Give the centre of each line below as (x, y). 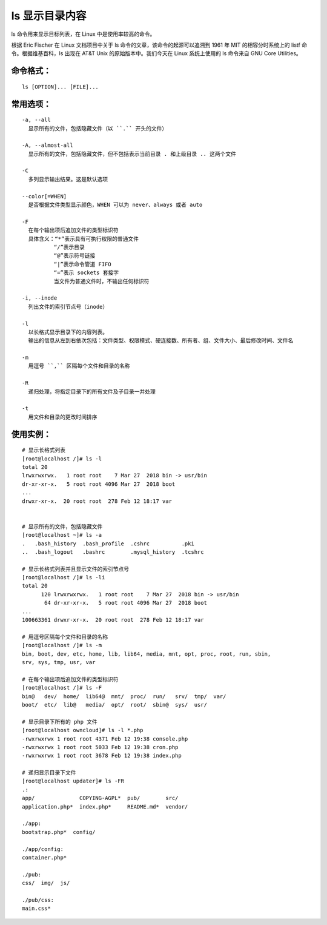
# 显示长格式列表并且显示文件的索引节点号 (76, 569)
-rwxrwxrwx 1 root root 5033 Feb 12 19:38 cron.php (100, 747)
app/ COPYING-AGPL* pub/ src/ (100, 798)
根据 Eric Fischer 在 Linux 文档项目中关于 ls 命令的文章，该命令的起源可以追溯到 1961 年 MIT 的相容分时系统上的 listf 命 (159, 45)
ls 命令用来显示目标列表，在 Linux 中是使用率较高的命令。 (83, 34)
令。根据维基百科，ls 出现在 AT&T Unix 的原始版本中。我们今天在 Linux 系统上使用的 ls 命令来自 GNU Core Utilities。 (157, 53)
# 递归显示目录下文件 (49, 773)
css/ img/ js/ (46, 883)
